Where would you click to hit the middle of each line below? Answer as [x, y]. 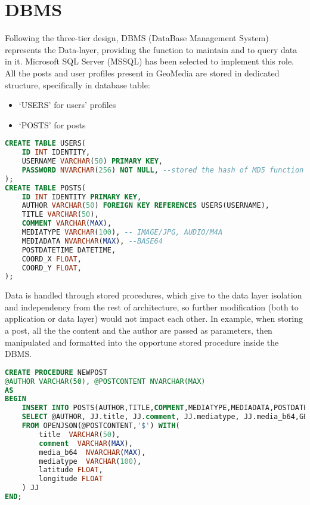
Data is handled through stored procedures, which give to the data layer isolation [154, 295]
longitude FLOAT [71, 479]
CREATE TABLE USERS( [46, 144]
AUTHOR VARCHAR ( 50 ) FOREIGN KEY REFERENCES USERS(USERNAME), [145, 206]
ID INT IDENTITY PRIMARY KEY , [82, 197]
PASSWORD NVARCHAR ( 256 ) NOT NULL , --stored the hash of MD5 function [163, 170]
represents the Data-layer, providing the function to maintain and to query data [151, 49]
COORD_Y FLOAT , [52, 268]
